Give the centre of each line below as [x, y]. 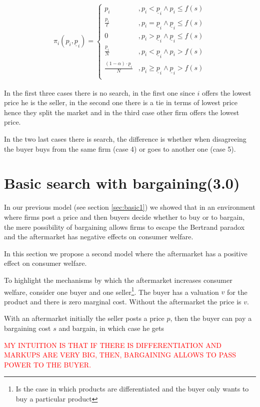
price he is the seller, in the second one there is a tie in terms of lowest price [121, 102]
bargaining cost [27, 328]
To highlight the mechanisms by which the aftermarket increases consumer [118, 280]
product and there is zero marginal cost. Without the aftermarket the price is [123, 301]
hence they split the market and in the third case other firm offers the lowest [122, 112]
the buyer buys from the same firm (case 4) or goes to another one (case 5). [120, 148]
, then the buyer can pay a [211, 318]
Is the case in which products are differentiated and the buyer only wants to [132, 389]
